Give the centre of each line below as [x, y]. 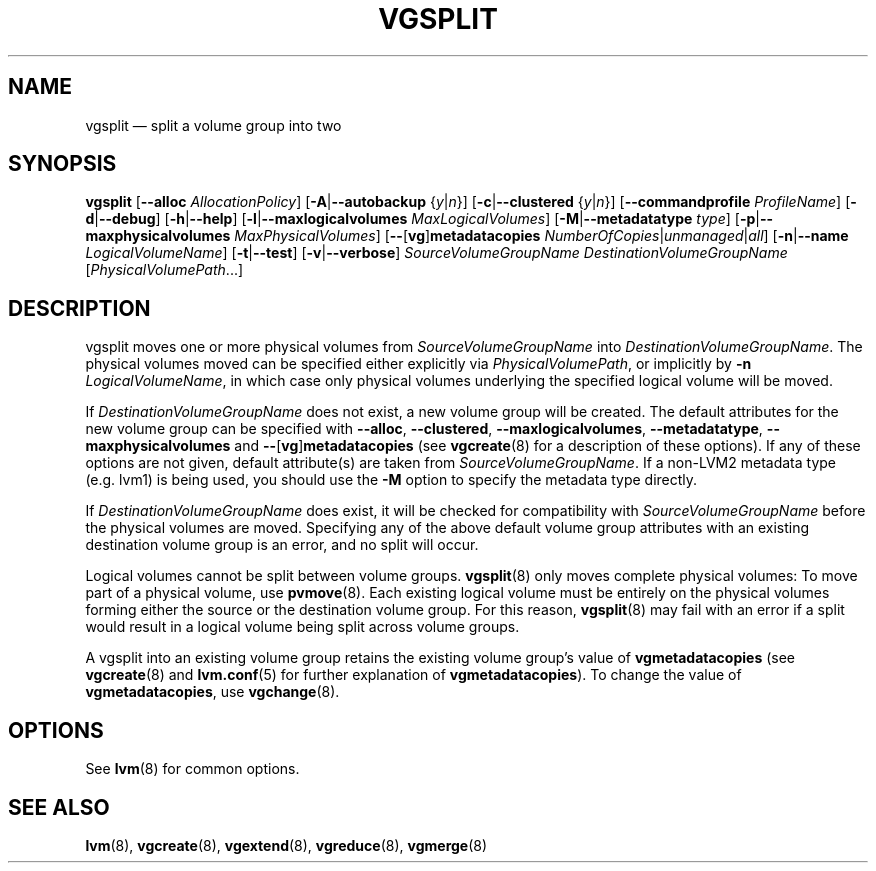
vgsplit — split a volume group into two [213, 125]
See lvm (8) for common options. [192, 769]
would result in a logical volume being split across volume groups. [302, 627]
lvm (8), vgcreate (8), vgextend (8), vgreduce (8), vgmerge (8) [286, 845]
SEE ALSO [59, 807]
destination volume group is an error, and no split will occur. [282, 545]
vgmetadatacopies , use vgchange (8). [212, 692]
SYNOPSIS [62, 164]
